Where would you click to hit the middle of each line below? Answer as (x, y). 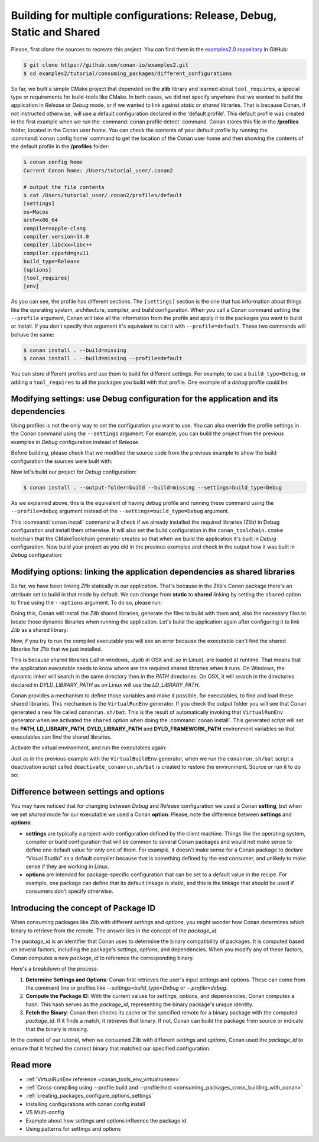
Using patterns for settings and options (73, 1128)
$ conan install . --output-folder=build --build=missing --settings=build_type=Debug (153, 488)
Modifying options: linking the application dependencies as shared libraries (153, 572)
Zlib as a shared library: (40, 630)
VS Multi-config (45, 1112)
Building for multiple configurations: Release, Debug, (144, 15)
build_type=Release (51, 262)
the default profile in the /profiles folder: (60, 146)
